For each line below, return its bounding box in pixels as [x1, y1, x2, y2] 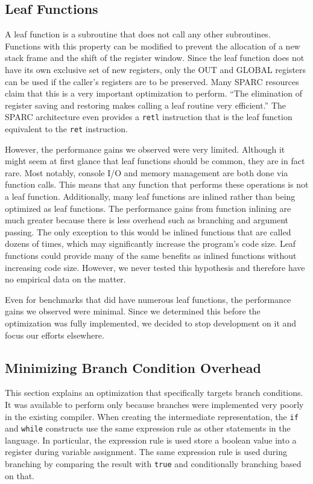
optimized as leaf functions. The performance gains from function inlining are [5, 202, 291, 214]
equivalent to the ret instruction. [5, 123, 128, 135]
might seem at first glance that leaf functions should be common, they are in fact [5, 154, 305, 167]
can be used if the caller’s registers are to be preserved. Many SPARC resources [5, 75, 299, 88]
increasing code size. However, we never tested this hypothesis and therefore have [5, 261, 305, 273]
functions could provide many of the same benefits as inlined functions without [5, 249, 297, 262]
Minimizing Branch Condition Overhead [5, 358, 261, 377]
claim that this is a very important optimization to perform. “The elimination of [5, 87, 303, 100]
